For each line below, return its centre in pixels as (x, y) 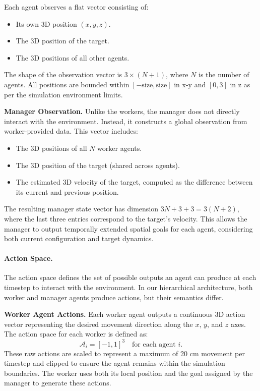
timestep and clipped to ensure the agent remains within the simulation (115, 363)
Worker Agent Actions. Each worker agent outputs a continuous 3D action (125, 314)
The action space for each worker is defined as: (76, 334)
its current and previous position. (67, 191)
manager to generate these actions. (58, 383)
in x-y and (190, 84)
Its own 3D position (46, 23)
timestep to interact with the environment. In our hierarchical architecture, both (128, 287)
